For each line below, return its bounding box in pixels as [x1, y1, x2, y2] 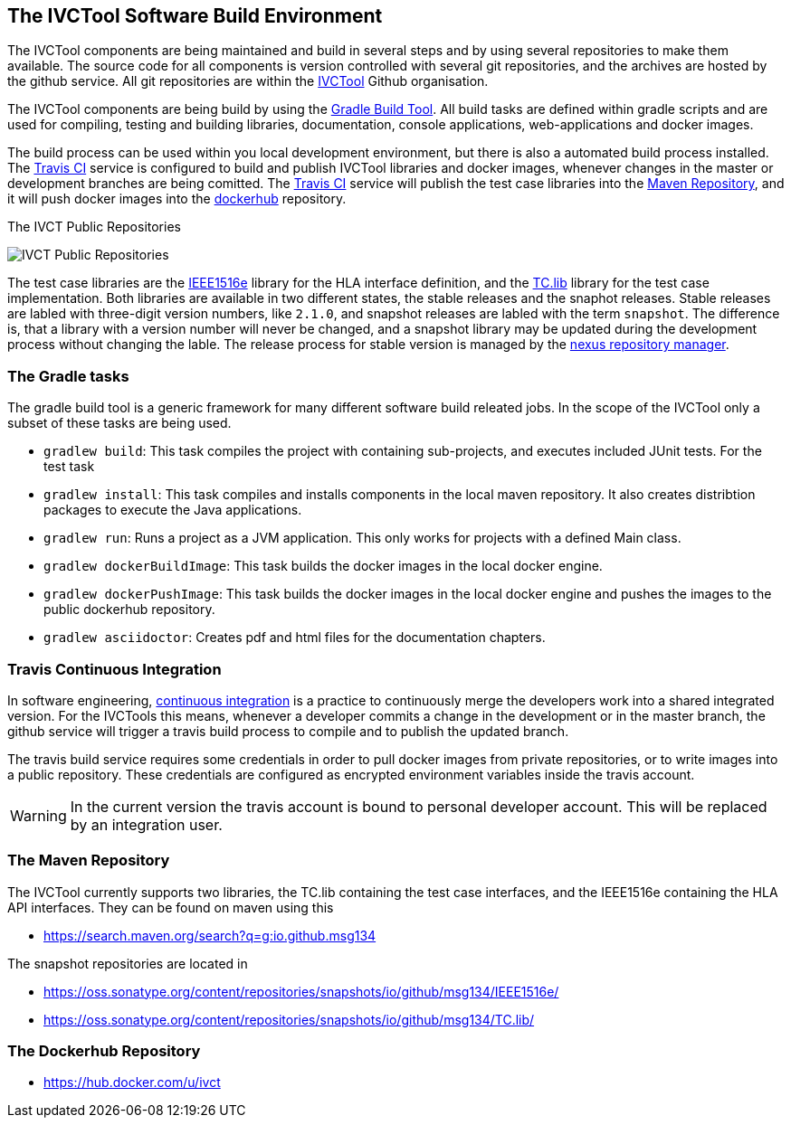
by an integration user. [70, 815, 223, 834]
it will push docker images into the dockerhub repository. [7, 191, 347, 207]
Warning [10, 806, 67, 825]
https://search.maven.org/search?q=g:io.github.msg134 [43, 927, 376, 943]
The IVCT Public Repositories [7, 219, 181, 235]
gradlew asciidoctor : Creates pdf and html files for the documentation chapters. [43, 629, 546, 646]
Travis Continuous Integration [7, 659, 222, 678]
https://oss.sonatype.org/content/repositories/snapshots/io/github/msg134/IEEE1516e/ [43, 983, 559, 999]
